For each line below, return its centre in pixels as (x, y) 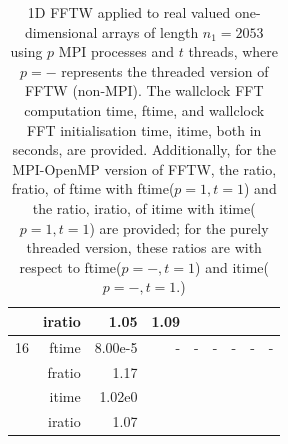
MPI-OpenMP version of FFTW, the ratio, (144, 168)
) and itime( (232, 266)
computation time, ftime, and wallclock (144, 109)
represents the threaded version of (165, 70)
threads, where (233, 51)
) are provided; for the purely (179, 227)
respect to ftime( (70, 266)
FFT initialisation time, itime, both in (144, 129)
